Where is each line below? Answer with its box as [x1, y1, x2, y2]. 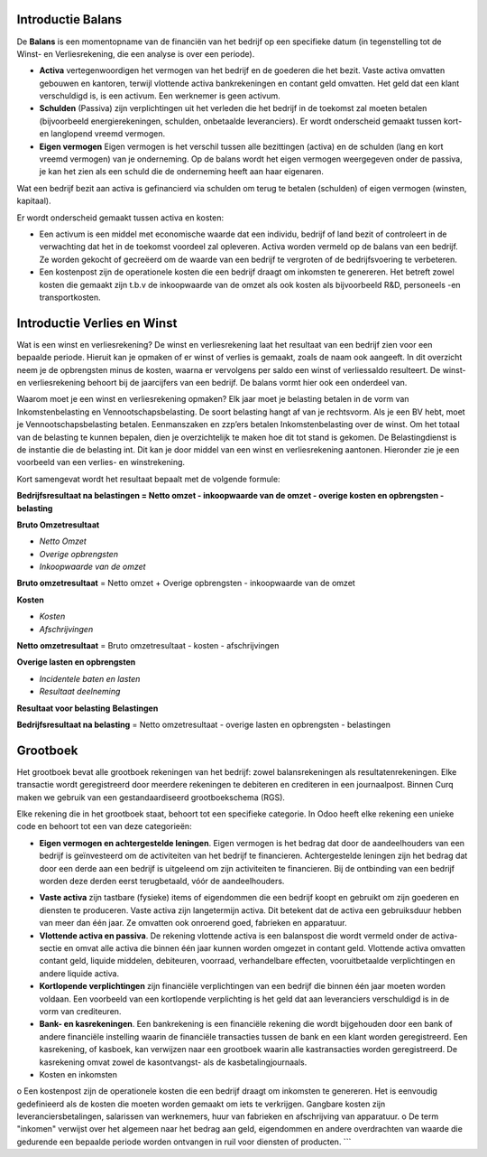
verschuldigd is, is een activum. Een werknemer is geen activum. [39, 90, 281, 101]
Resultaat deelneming [39, 686, 121, 697]
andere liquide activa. [39, 967, 120, 979]
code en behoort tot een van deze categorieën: [16, 821, 193, 832]
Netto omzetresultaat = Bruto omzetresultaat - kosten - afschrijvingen [16, 640, 280, 651]
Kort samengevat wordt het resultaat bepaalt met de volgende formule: [16, 473, 280, 484]
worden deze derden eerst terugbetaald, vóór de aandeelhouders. [39, 876, 285, 887]
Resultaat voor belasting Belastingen [16, 703, 159, 714]
